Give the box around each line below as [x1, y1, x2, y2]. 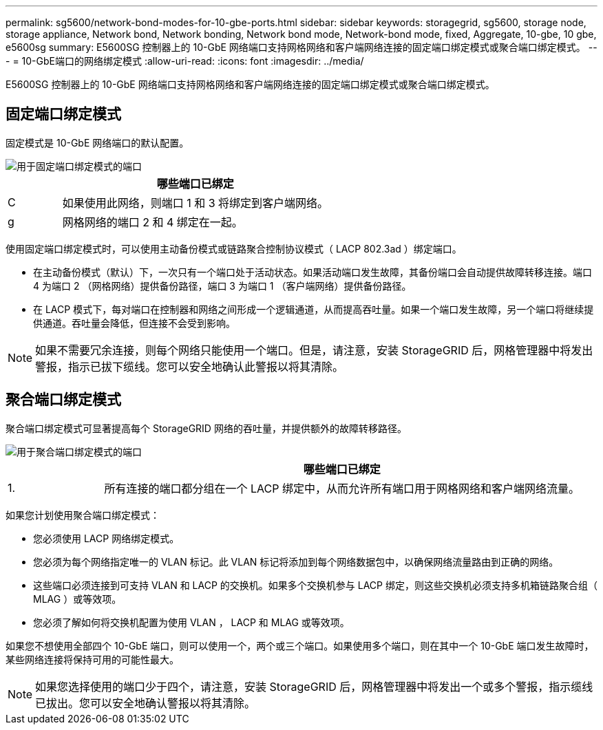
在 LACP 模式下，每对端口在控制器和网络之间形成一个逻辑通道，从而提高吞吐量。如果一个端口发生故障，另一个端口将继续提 [33, 303, 594, 315]
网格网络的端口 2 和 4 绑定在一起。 [62, 215, 243, 229]
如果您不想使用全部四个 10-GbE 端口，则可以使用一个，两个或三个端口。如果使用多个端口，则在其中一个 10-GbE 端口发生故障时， [6, 639, 594, 652]
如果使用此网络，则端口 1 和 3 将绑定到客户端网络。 [62, 195, 329, 210]
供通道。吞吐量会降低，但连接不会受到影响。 [33, 316, 235, 329]
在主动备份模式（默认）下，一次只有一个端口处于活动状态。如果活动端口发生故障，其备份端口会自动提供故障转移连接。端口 [33, 266, 592, 278]
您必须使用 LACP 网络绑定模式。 [33, 532, 180, 544]
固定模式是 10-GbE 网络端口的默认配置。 [6, 136, 189, 149]
